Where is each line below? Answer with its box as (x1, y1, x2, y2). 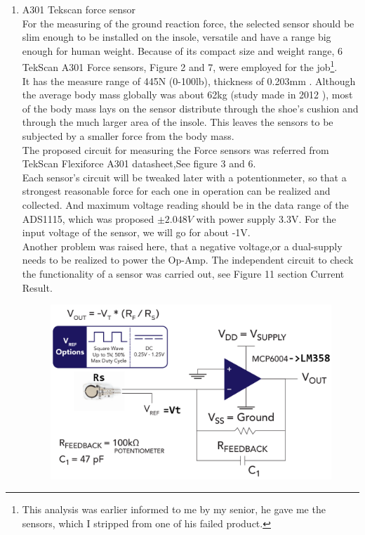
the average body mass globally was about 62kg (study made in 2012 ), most (22, 87, 353, 102)
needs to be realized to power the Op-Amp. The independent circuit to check (22, 252, 354, 267)
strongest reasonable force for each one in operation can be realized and (22, 183, 331, 198)
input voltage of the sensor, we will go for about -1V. (22, 225, 251, 240)
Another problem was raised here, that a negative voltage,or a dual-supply (22, 238, 343, 253)
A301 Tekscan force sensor (22, 2, 136, 16)
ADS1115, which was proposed (22, 211, 154, 226)
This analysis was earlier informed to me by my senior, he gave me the (22, 502, 326, 517)
